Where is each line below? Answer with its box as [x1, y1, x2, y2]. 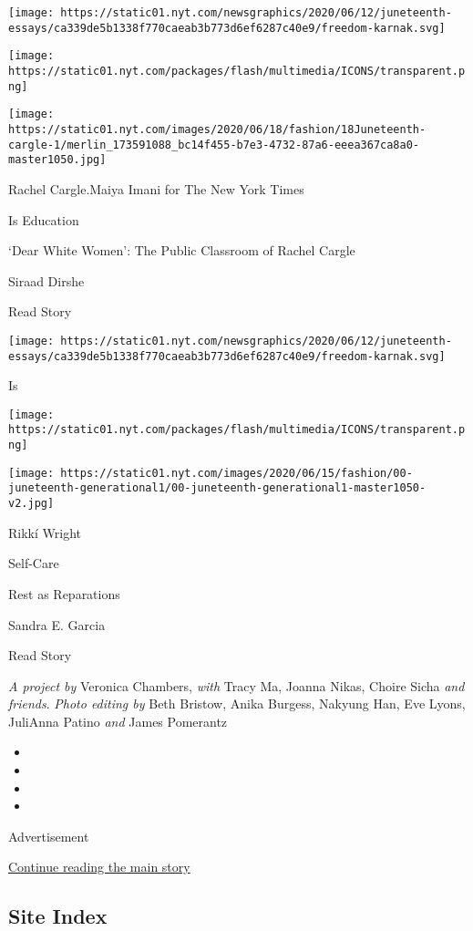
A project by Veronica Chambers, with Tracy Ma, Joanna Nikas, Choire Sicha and [8, 676, 465, 695]
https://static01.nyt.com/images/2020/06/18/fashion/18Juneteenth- [8, 122, 427, 136]
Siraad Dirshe [8, 271, 85, 290]
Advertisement [8, 826, 89, 845]
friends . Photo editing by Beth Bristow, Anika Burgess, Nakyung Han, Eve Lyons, [8, 694, 466, 713]
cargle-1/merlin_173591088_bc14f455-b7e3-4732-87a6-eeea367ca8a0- [8, 138, 420, 151]
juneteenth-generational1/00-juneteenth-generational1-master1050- [8, 481, 427, 495]
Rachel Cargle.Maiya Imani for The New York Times [8, 179, 304, 198]
